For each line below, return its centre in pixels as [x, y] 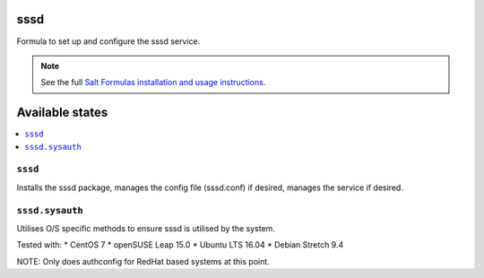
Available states [62, 113]
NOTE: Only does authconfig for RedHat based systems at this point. [143, 261]
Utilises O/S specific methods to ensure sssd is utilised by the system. [146, 228]
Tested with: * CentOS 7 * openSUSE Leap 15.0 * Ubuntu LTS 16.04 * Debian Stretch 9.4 [180, 245]
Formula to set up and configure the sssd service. [108, 41]
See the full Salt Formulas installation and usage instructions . [153, 83]
